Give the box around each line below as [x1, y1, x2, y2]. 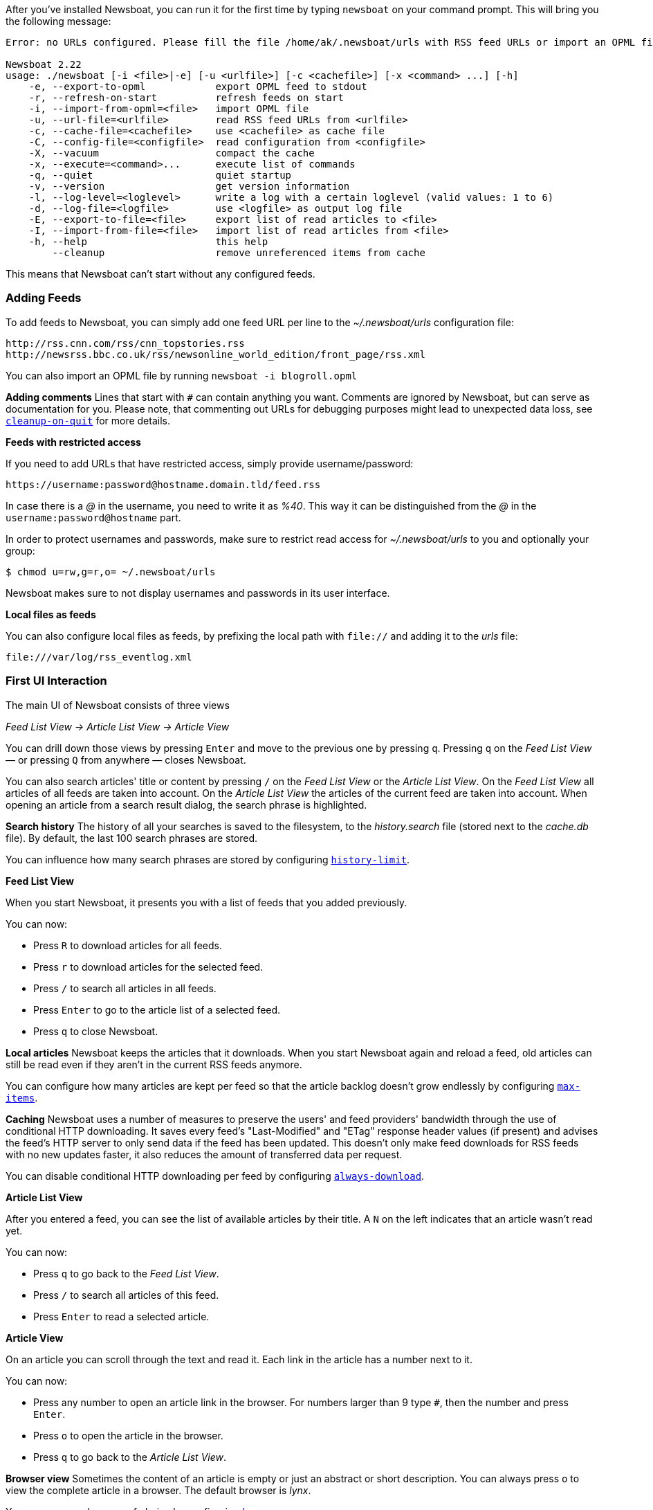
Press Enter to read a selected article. [33, 1310, 210, 1322]
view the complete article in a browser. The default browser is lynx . [6, 1484, 311, 1496]
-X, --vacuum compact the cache [28, 147, 315, 159]
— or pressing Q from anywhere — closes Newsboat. [6, 753, 246, 766]
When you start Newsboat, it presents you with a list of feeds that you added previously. [6, 896, 407, 908]
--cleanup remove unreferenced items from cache [52, 247, 425, 258]
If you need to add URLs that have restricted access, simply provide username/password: [6, 457, 414, 469]
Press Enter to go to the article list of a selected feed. [33, 1003, 281, 1016]
